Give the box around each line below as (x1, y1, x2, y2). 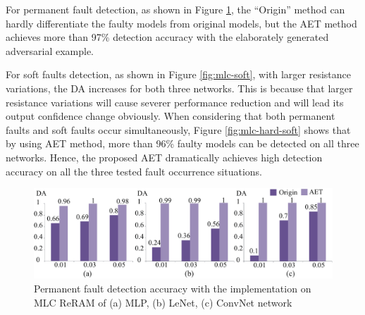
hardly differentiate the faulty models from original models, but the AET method (6, 16, 357, 30)
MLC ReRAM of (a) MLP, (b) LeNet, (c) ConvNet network (34, 295, 292, 309)
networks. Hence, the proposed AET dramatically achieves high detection (6, 149, 323, 164)
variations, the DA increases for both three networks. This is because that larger (6, 80, 353, 95)
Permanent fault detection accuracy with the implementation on (34, 281, 311, 296)
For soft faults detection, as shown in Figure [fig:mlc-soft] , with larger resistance (6, 67, 351, 82)
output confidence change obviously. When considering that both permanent (6, 109, 335, 123)
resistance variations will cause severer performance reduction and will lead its (6, 94, 344, 109)
